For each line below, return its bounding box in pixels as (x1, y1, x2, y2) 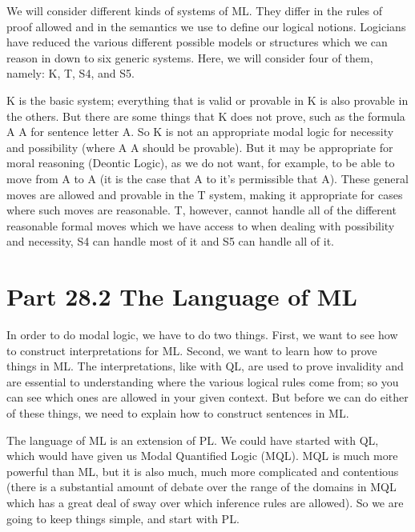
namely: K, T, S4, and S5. (6, 65, 135, 82)
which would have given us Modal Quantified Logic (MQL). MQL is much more (6, 447, 398, 464)
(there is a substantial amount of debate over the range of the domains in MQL (6, 478, 397, 495)
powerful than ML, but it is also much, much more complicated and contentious (6, 462, 399, 479)
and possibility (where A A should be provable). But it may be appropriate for (6, 138, 393, 155)
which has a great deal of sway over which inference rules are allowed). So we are (6, 494, 404, 510)
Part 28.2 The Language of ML (6, 280, 357, 313)
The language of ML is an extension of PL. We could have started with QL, (6, 431, 379, 448)
